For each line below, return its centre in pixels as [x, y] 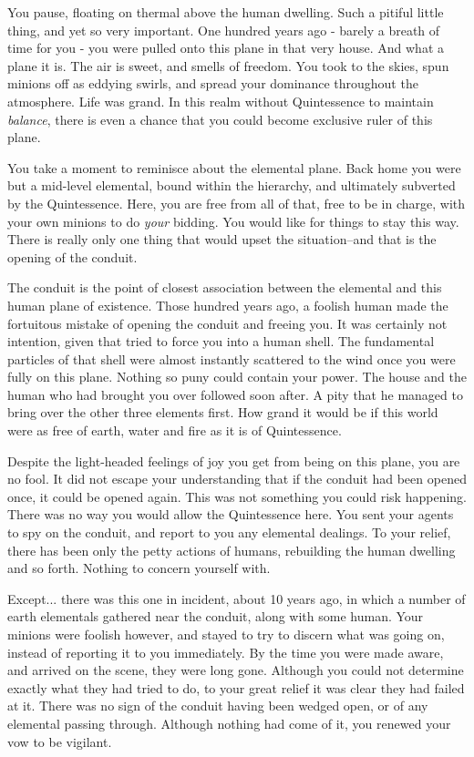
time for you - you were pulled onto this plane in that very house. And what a [226, 48]
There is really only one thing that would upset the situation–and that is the [222, 239]
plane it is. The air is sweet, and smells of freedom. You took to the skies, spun [228, 65]
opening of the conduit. [72, 256]
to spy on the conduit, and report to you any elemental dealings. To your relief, [229, 532]
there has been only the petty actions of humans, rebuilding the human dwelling [232, 550]
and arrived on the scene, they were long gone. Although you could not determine [236, 670]
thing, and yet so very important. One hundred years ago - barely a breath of [224, 30]
